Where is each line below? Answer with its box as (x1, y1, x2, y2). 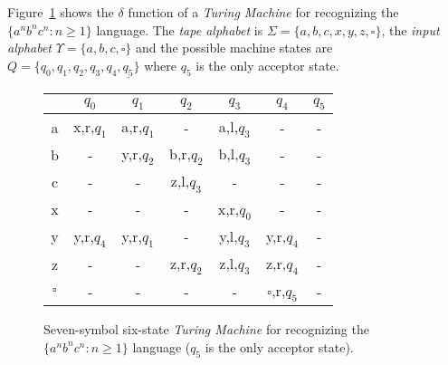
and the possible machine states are (135, 38, 333, 57)
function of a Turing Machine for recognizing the (128, 3, 399, 21)
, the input (381, 20, 440, 39)
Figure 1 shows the (7, 3, 114, 21)
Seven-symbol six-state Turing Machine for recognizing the (43, 320, 369, 339)
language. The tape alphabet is (96, 20, 263, 39)
